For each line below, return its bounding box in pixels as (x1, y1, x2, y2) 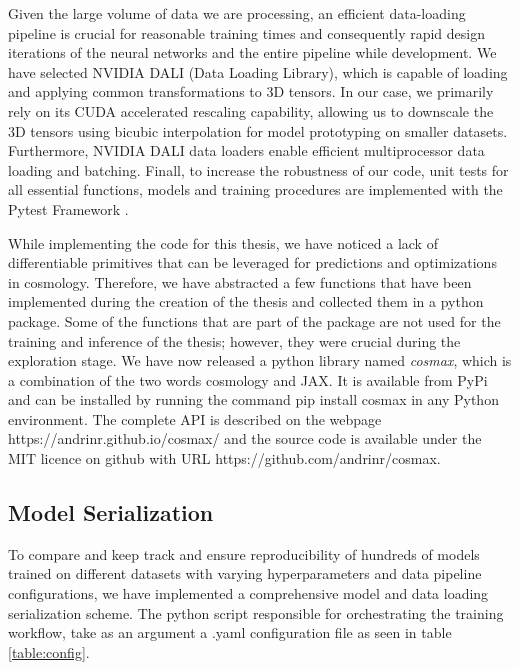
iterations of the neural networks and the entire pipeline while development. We (8, 42, 497, 63)
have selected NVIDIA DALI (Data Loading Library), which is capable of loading (8, 61, 508, 82)
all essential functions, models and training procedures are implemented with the (8, 179, 503, 200)
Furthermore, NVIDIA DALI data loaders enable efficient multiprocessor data (8, 140, 485, 161)
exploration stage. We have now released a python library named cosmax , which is (8, 350, 512, 371)
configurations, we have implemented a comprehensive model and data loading (8, 583, 489, 604)
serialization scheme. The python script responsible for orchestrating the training (8, 602, 504, 623)
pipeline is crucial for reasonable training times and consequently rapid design (8, 22, 486, 43)
